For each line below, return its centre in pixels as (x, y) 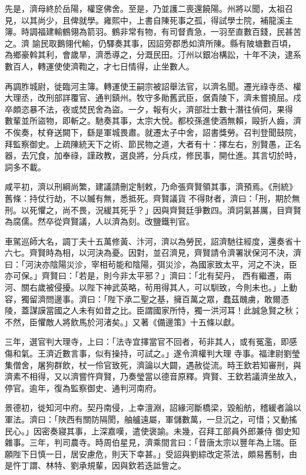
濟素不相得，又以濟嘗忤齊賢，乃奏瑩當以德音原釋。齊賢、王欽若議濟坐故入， (153, 376)
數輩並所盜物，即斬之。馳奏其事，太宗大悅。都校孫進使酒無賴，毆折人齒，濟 (153, 121)
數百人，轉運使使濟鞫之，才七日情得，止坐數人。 (99, 66)
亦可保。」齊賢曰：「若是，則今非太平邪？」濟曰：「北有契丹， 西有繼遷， (144, 276)
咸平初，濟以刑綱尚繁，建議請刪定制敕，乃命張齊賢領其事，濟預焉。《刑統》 (151, 187)
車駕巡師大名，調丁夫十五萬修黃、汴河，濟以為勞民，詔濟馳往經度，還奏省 (149, 241)
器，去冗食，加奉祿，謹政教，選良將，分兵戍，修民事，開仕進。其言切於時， (153, 155)
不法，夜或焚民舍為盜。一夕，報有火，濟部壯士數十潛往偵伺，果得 (165, 109)
